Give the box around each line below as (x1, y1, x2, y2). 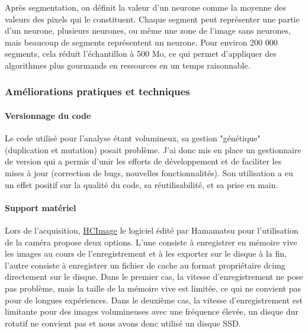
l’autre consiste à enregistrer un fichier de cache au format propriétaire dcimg (5, 258, 285, 271)
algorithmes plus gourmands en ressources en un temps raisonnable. (5, 59, 251, 71)
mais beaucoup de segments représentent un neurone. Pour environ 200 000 (5, 35, 278, 48)
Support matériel (5, 201, 76, 214)
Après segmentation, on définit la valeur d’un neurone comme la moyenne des (5, 1, 286, 13)
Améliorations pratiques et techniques (5, 84, 190, 99)
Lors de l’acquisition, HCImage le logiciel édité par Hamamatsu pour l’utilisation (5, 224, 299, 236)
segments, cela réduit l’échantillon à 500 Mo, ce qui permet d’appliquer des (5, 47, 277, 60)
